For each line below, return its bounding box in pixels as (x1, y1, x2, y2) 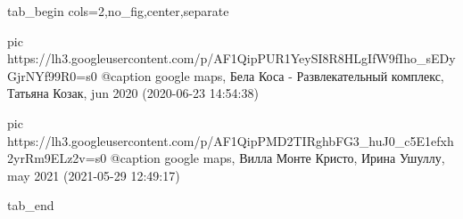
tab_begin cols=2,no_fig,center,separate (7, 2, 229, 20)
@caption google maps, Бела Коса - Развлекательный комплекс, (101, 66, 444, 85)
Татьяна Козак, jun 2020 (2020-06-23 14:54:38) (7, 84, 259, 102)
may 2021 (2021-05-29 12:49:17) (7, 166, 180, 184)
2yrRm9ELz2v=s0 (7, 149, 107, 167)
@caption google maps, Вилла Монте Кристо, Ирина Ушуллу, (110, 149, 445, 167)
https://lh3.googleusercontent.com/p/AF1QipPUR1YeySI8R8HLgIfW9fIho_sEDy (7, 49, 456, 68)
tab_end (7, 196, 54, 215)
